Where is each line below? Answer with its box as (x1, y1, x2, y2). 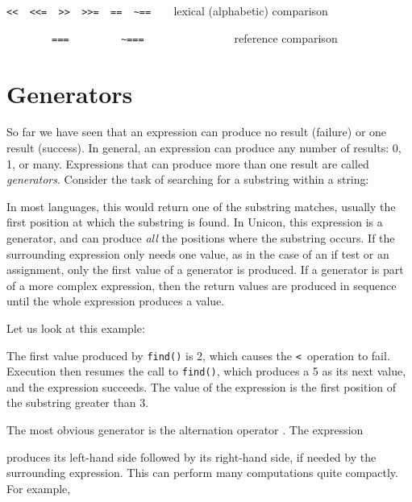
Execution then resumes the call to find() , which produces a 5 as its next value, (6, 363, 406, 380)
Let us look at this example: (6, 319, 145, 336)
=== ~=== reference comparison (52, 29, 338, 46)
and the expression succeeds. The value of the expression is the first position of (6, 378, 396, 395)
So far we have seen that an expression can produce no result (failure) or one (6, 123, 387, 140)
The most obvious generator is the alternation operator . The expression (6, 421, 364, 438)
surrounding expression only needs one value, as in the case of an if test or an (6, 245, 389, 262)
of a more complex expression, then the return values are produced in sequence (6, 276, 397, 293)
